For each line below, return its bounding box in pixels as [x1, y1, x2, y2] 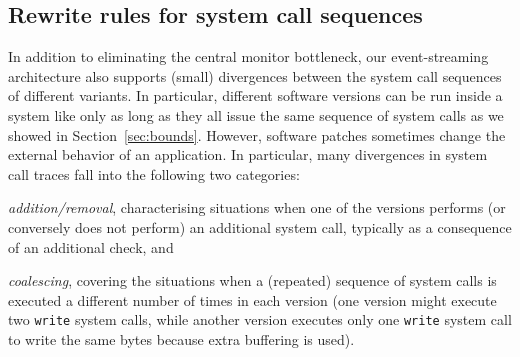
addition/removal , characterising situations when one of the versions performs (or [8, 197, 506, 218]
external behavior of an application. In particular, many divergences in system [8, 144, 488, 165]
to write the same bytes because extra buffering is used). [8, 328, 355, 349]
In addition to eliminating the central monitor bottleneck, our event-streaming [8, 46, 489, 67]
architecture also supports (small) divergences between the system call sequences [8, 65, 502, 86]
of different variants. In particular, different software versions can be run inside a [8, 85, 503, 106]
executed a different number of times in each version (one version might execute [8, 289, 497, 310]
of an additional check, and [8, 236, 174, 257]
